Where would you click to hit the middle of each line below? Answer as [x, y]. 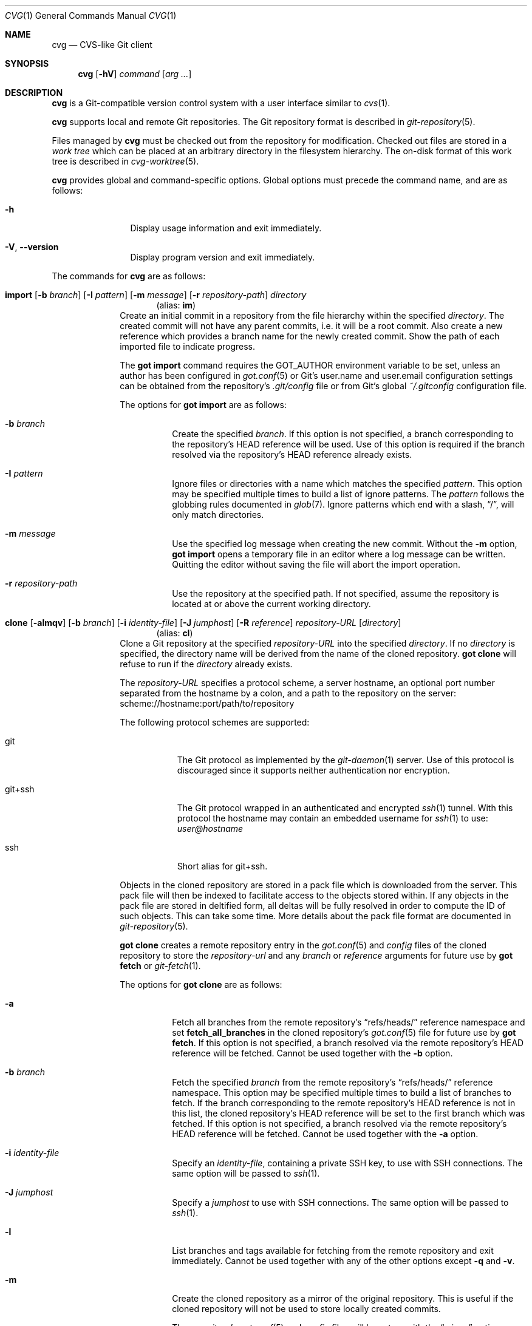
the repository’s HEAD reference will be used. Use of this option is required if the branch [349, 444]
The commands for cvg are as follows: [129, 276]
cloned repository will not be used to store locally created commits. [306, 1309]
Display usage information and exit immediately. [226, 228]
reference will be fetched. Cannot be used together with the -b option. [312, 1053]
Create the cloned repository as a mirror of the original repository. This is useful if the [343, 1298]
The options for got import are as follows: [203, 405]
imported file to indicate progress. [188, 346]
